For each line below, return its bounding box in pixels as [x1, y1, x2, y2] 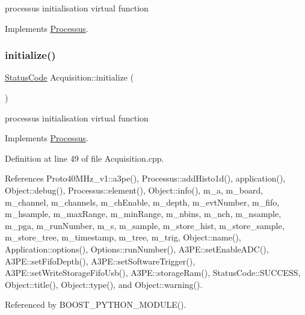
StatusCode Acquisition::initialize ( [5, 71, 134, 84]
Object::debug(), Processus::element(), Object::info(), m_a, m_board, [5, 183, 263, 196]
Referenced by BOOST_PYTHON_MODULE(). [5, 298, 186, 311]
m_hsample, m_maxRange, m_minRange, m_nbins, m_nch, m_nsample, [5, 207, 282, 220]
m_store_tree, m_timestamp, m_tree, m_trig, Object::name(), [5, 231, 241, 243]
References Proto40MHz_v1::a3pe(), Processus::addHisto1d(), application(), [5, 172, 286, 185]
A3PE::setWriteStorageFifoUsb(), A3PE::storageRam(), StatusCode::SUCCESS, [5, 266, 301, 279]
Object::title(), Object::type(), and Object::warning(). [5, 278, 203, 290]
